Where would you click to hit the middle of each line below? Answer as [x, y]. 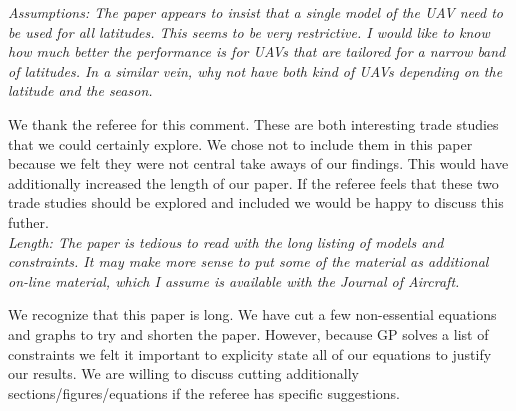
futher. [28, 221]
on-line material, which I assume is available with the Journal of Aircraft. [234, 280]
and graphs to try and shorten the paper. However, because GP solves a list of [248, 333]
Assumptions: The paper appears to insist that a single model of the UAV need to [255, 12]
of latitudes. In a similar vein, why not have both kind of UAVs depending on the [255, 70]
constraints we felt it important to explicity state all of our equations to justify [250, 353]
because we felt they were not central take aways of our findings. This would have [258, 163]
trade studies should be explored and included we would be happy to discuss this [256, 202]
